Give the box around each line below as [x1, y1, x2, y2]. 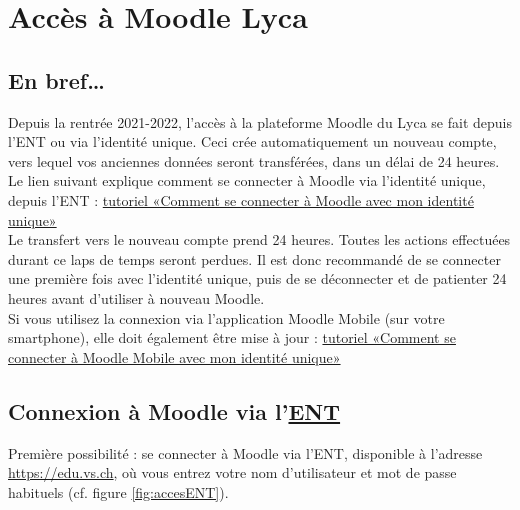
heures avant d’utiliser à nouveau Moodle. [8, 287, 265, 308]
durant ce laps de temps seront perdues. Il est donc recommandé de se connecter [8, 248, 501, 269]
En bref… [8, 64, 105, 95]
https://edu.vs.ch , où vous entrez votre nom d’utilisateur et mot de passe [8, 462, 457, 483]
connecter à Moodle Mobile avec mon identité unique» [8, 346, 341, 367]
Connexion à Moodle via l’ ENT [8, 395, 341, 426]
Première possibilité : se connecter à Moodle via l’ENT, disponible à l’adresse [8, 442, 483, 463]
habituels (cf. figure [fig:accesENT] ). [8, 481, 229, 502]
